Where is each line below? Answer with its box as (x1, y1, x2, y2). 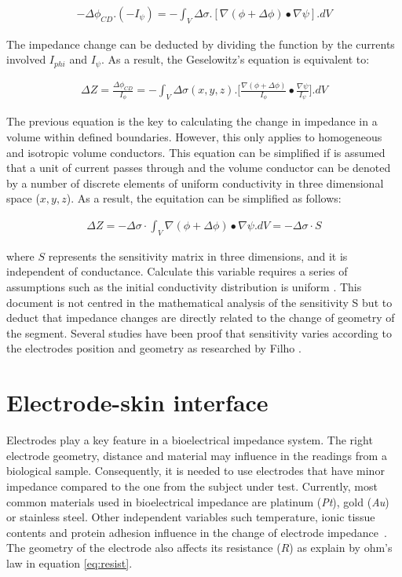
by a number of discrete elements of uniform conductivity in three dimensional (6, 174, 384, 191)
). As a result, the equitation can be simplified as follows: (66, 190, 342, 206)
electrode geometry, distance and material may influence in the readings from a (6, 447, 387, 463)
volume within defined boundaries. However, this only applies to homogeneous (6, 129, 382, 145)
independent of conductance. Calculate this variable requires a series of (6, 263, 348, 279)
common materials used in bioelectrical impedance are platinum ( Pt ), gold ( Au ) (6, 493, 389, 509)
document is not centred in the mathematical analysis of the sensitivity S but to (6, 294, 393, 310)
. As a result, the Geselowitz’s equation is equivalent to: (101, 51, 370, 68)
